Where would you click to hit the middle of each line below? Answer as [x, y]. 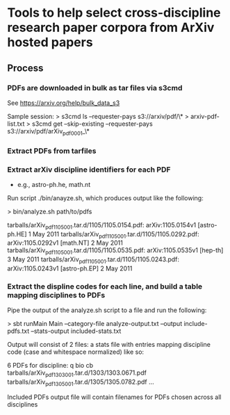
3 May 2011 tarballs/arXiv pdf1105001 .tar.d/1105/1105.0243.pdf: [93, 260]
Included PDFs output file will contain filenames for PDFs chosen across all [114, 397]
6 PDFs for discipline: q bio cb [50, 366]
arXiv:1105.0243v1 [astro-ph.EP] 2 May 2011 [70, 268]
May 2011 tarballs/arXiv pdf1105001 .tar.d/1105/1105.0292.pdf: [116, 235]
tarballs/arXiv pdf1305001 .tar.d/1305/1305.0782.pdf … [81, 382]
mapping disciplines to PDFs [56, 295]
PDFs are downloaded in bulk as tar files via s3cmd [95, 88]
